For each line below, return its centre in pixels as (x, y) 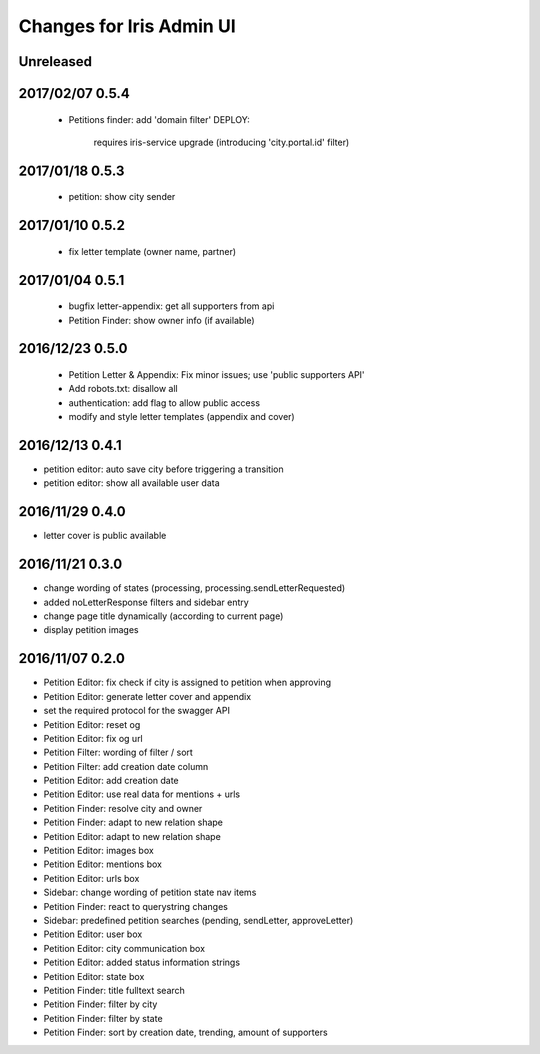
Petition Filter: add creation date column (126, 766)
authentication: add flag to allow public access (164, 402)
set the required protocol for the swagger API (136, 711)
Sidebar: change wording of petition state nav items (150, 892)
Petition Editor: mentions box (102, 864)
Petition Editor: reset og (92, 724)
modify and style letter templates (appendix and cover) (181, 417)
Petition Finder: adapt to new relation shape (133, 822)
